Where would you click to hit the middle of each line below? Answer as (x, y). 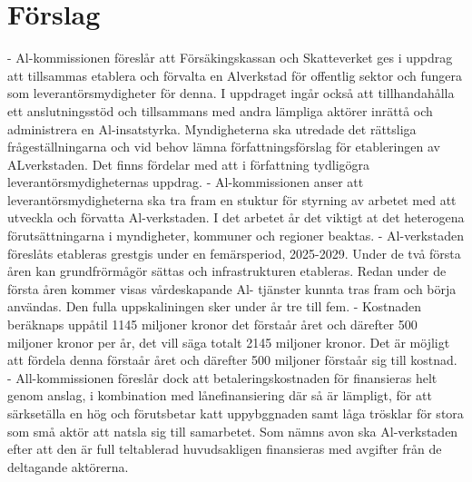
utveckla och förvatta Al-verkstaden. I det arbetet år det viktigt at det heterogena (236, 217)
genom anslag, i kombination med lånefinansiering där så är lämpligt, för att (220, 395)
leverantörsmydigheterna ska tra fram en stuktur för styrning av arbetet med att (232, 199)
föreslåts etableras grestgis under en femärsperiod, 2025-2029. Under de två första (234, 253)
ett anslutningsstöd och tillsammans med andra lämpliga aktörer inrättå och (220, 110)
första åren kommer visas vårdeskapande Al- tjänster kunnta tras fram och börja (232, 288)
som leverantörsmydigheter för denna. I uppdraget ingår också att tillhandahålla (231, 93)
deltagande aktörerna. (68, 466)
